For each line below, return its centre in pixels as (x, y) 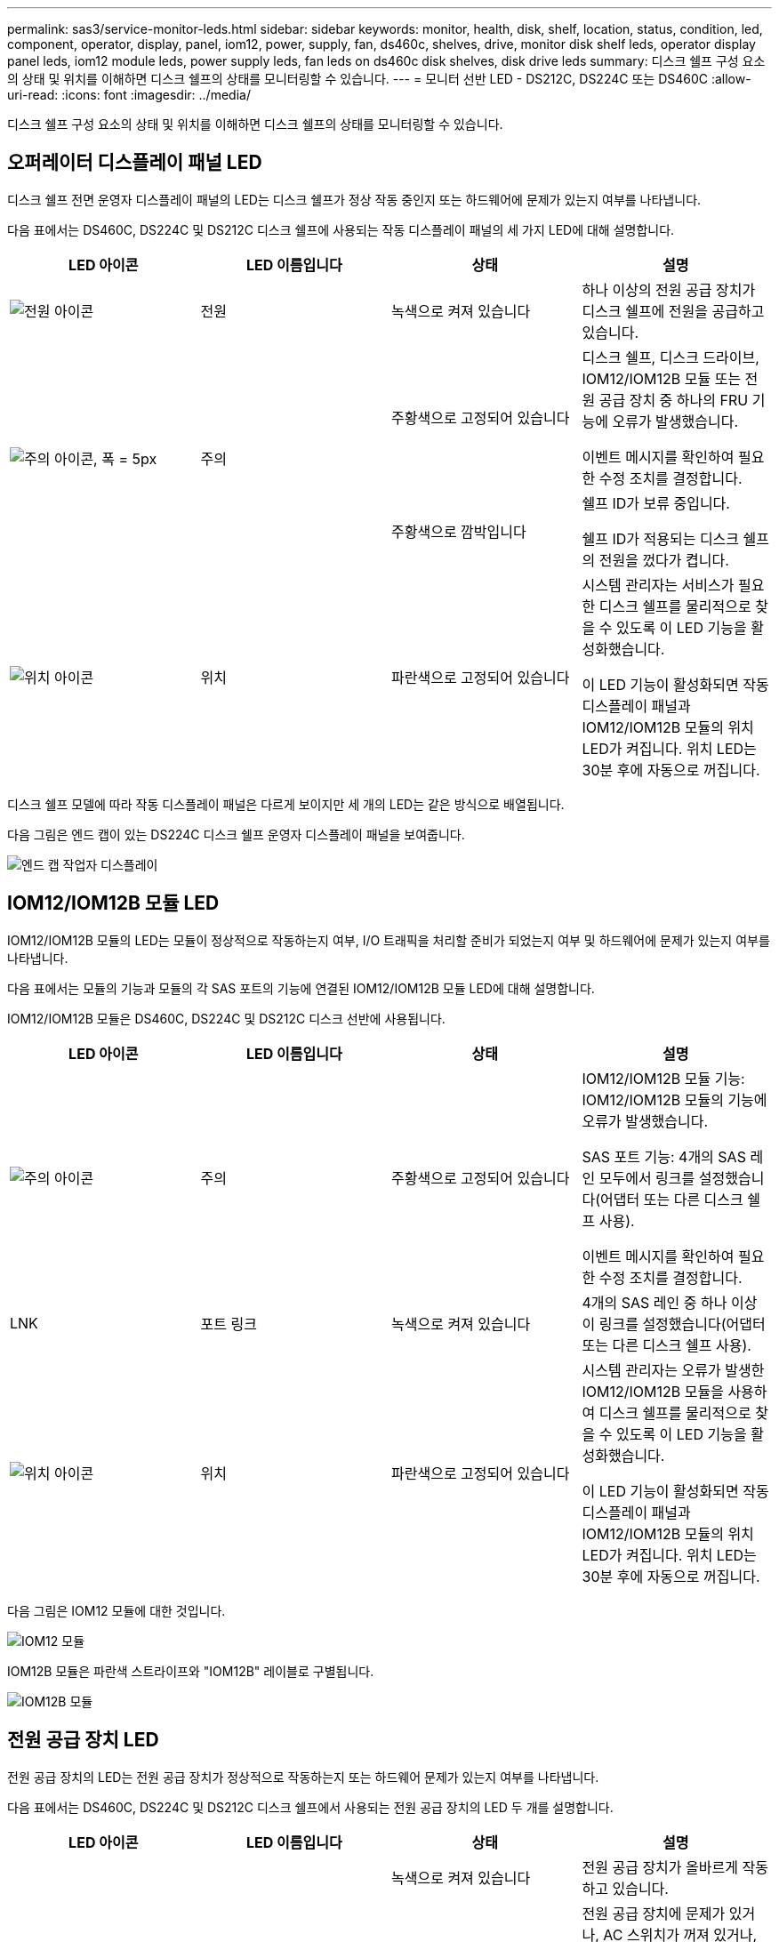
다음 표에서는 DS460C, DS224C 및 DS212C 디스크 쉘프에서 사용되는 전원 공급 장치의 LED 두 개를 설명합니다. (310, 1807)
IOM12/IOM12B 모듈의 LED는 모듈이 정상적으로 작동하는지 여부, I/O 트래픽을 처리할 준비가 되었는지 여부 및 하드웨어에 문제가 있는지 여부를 (389, 940)
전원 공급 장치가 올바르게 (660, 1867)
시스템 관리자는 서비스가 (658, 585)
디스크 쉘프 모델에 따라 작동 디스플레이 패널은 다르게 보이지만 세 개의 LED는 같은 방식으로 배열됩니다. (286, 804)
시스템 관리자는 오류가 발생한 (673, 1370)
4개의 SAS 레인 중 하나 (655, 1302)
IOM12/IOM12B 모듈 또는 (662, 378)
